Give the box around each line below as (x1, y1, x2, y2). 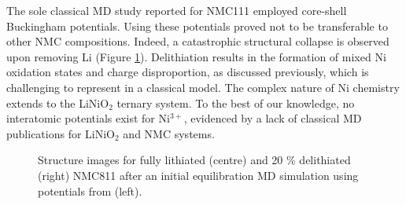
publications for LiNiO (6, 125, 116, 141)
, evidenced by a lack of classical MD (183, 110, 362, 126)
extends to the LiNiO (6, 94, 109, 111)
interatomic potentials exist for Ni (6, 110, 170, 126)
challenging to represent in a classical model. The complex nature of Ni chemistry (6, 79, 400, 95)
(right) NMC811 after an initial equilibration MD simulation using (38, 167, 359, 183)
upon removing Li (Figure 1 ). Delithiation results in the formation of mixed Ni (6, 48, 386, 64)
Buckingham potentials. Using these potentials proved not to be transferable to (6, 17, 388, 34)
